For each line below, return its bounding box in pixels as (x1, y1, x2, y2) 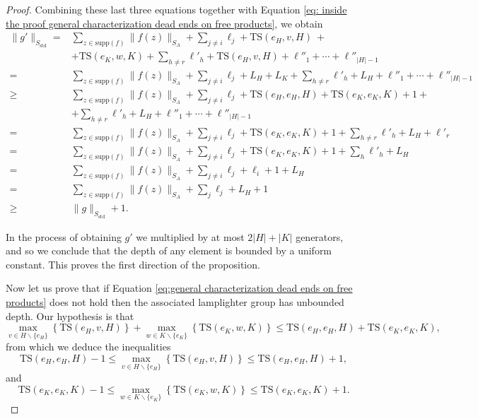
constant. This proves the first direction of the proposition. (6, 256, 260, 271)
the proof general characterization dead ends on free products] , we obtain (6, 16, 323, 30)
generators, (296, 229, 344, 244)
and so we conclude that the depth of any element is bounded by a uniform (6, 243, 332, 258)
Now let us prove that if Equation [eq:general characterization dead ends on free (6, 281, 353, 295)
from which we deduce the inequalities (6, 339, 171, 354)
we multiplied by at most (136, 229, 245, 244)
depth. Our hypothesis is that (6, 308, 134, 323)
